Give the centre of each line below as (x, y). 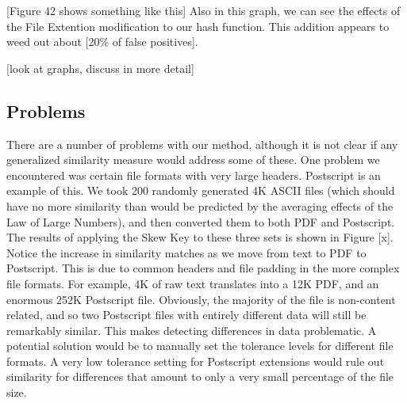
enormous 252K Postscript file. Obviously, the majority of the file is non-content (201, 299)
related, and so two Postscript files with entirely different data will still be (186, 315)
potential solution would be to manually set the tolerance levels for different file (200, 346)
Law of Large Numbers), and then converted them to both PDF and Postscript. (201, 221)
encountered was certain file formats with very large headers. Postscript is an (194, 175)
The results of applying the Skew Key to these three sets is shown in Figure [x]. (200, 237)
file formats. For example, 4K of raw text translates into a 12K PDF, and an (193, 283)
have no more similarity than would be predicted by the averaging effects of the (200, 205)
